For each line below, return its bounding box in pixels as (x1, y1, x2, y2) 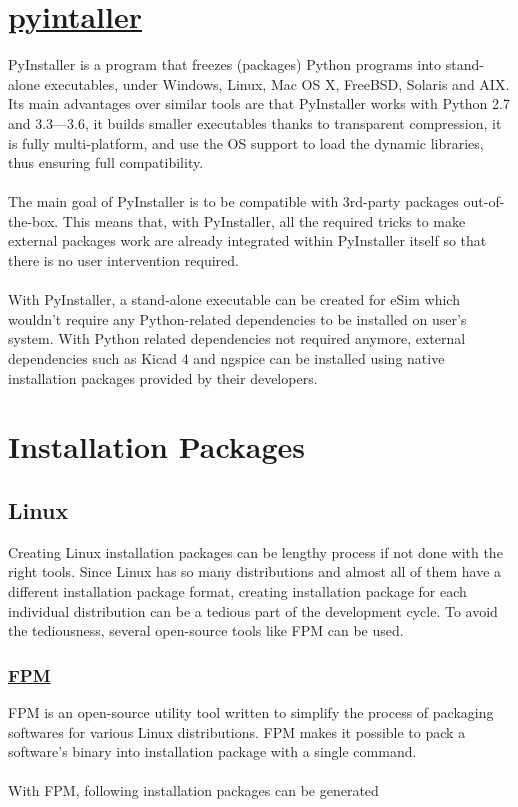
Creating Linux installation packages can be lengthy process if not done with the (8, 541, 503, 562)
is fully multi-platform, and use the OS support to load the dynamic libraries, (8, 132, 484, 153)
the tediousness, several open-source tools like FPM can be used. (8, 620, 404, 641)
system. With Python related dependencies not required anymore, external (8, 328, 466, 349)
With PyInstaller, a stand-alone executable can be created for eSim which (8, 289, 460, 310)
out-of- (463, 191, 505, 212)
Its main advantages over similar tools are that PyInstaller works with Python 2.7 (8, 93, 510, 114)
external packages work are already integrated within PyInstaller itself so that (8, 230, 487, 251)
